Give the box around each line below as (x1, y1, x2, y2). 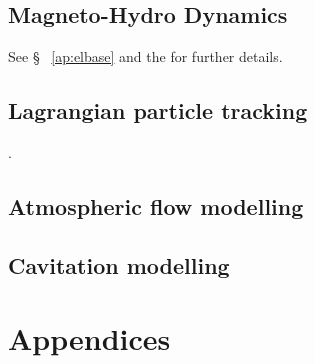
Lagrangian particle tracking (8, 95, 308, 126)
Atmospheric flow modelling (8, 190, 304, 221)
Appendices (8, 318, 171, 359)
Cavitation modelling (8, 249, 230, 280)
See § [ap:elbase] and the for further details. (8, 46, 283, 67)
